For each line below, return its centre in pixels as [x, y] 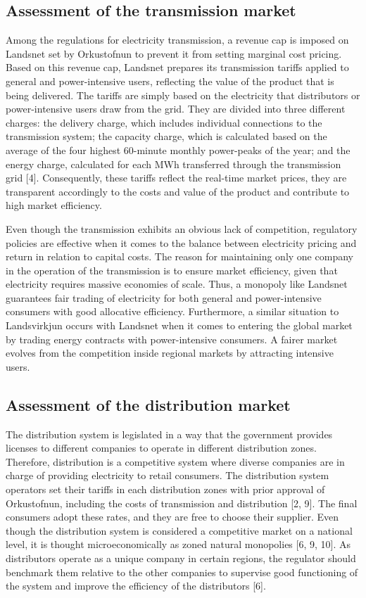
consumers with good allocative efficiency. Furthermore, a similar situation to [172, 311]
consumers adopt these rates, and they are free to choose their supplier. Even [172, 517]
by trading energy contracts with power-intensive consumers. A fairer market [172, 339]
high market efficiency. [54, 205]
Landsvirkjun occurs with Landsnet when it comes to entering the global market [179, 325]
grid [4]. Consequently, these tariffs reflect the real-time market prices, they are [176, 178]
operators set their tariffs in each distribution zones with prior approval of [165, 489]
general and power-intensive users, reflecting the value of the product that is [170, 81]
